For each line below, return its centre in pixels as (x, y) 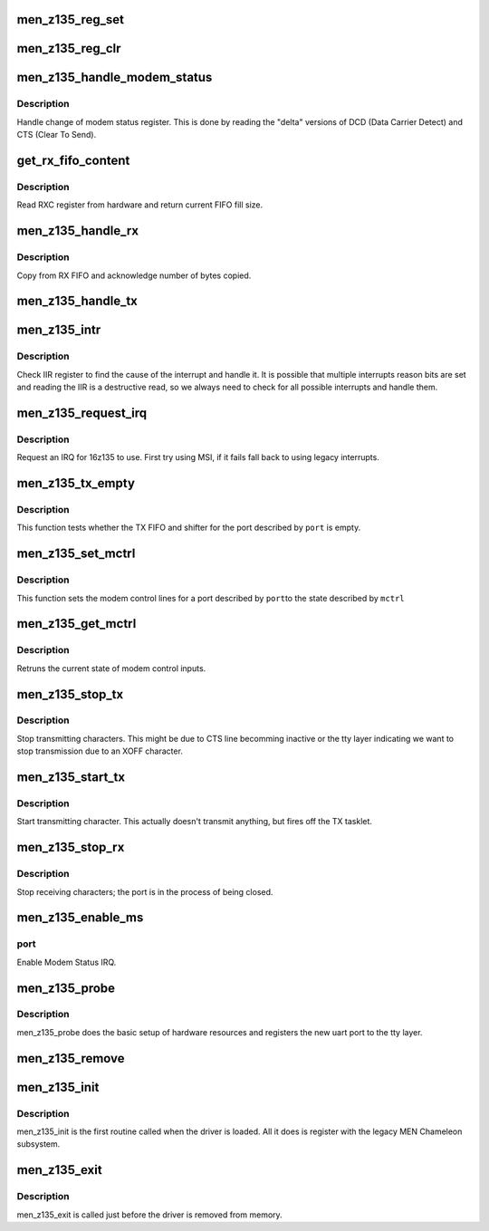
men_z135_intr (59, 330)
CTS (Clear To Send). (57, 135)
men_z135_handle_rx (78, 231)
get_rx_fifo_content (73, 160)
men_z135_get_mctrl (77, 624)
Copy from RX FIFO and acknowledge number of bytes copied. (134, 275)
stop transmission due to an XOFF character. (100, 751)
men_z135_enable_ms (80, 918)
